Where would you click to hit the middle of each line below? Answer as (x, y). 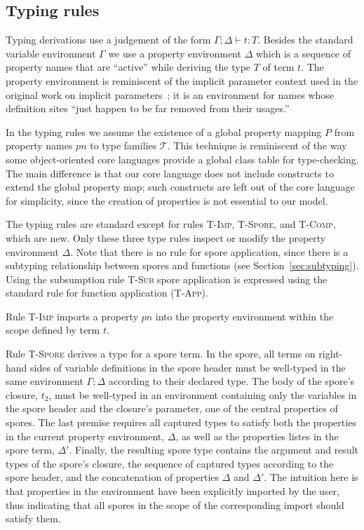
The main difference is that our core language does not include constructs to (170, 173)
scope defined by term (53, 330)
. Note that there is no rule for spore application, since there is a (209, 251)
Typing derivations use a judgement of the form (108, 40)
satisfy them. (33, 518)
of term (278, 67)
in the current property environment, (85, 436)
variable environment (51, 53)
